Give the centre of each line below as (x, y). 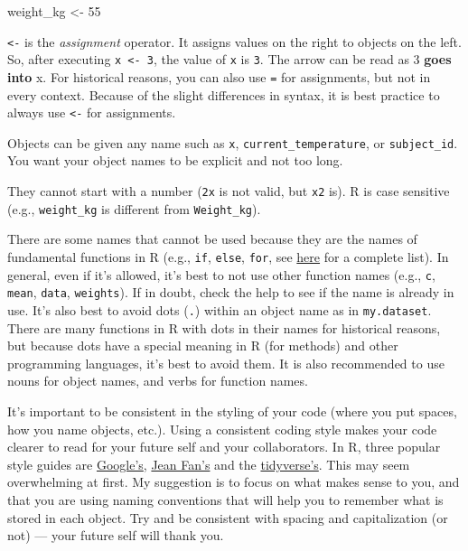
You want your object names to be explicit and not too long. (175, 160)
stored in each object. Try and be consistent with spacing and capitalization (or (228, 517)
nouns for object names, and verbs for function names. (158, 381)
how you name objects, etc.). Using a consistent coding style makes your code (222, 429)
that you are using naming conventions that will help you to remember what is (225, 499)
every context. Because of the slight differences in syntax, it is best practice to (224, 94)
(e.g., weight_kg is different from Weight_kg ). (134, 208)
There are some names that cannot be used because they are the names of (212, 239)
